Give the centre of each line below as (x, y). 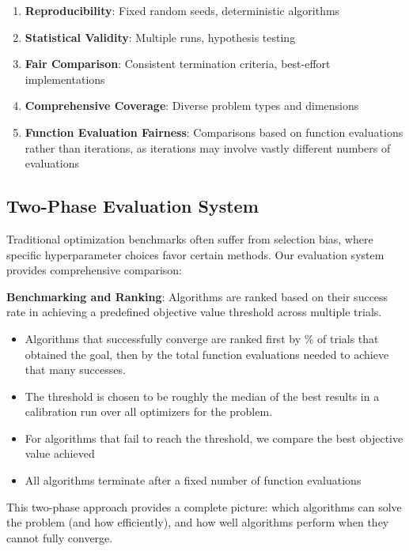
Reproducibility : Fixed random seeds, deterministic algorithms (182, 10)
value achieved (60, 453)
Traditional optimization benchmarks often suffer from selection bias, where (190, 238)
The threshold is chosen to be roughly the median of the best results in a (202, 396)
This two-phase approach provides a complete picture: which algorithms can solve (204, 506)
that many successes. (75, 370)
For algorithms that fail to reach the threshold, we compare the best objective (214, 438)
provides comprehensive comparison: (95, 270)
